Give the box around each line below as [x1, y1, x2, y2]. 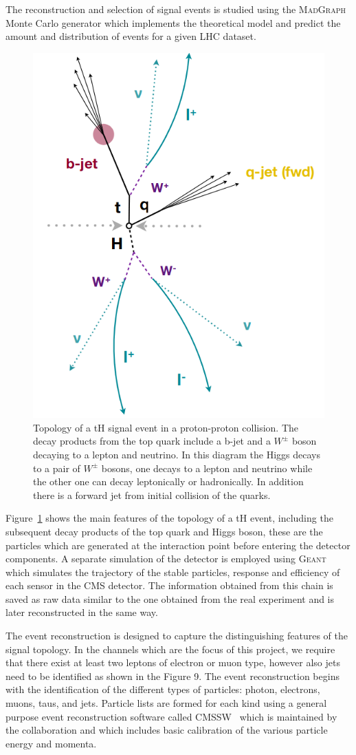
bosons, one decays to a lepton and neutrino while [101, 460, 313, 475]
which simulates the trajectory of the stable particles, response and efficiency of [5, 564, 340, 579]
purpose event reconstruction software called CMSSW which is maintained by [5, 709, 337, 723]
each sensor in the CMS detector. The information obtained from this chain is [5, 578, 333, 593]
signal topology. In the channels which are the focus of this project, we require [5, 641, 335, 656]
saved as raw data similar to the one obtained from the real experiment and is [5, 591, 335, 606]
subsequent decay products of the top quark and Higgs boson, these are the [5, 524, 323, 538]
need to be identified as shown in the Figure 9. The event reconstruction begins [5, 668, 340, 683]
